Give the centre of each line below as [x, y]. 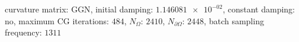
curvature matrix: [37, 9]
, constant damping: [259, 9]
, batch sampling [234, 20]
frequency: [23, 32]
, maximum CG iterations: [61, 20]
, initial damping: [122, 9]
